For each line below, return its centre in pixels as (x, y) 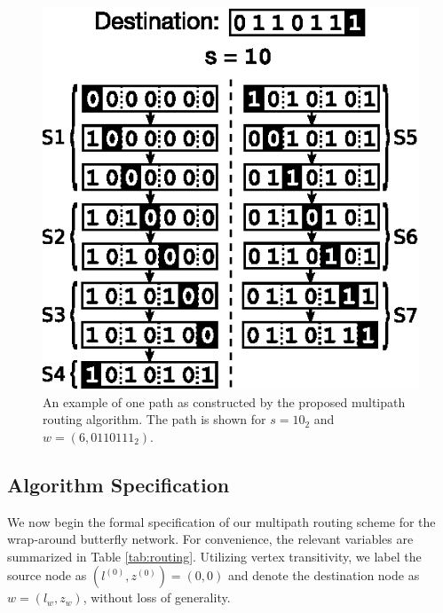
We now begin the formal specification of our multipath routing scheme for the (221, 521)
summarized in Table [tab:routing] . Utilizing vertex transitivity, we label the (214, 556)
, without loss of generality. (157, 597)
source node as (47, 575)
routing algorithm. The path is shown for (154, 419)
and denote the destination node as (324, 575)
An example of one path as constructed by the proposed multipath (224, 401)
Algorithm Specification (119, 484)
